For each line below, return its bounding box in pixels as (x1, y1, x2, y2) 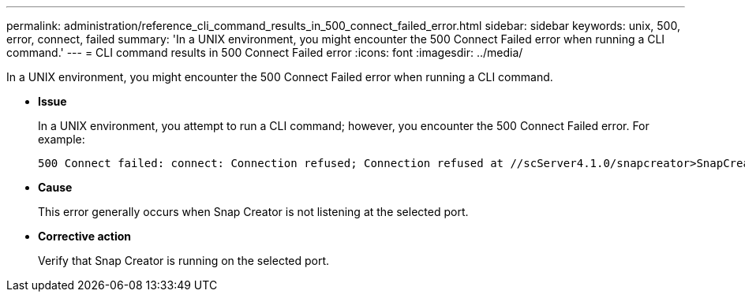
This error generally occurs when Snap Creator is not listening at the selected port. (38, 205, 469, 218)
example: (38, 132, 85, 146)
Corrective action (38, 229, 131, 243)
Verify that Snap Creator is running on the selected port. (38, 254, 330, 267)
